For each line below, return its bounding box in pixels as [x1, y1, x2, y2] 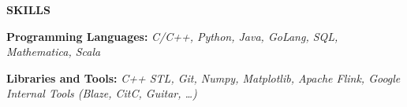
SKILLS [6, 2, 50, 17]
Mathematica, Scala [6, 43, 101, 60]
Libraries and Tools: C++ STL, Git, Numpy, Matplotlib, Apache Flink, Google [6, 69, 401, 86]
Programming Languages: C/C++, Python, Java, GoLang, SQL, [6, 28, 338, 44]
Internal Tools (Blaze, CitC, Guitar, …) [6, 85, 197, 101]
